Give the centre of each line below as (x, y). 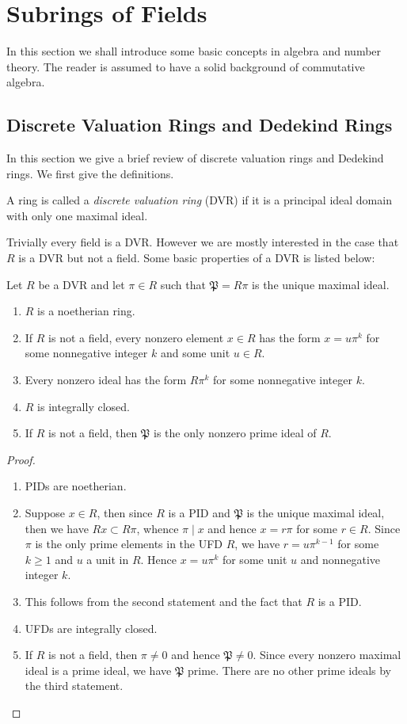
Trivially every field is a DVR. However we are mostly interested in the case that (203, 242)
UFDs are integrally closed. (91, 628)
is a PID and (199, 513)
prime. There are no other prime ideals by (290, 670)
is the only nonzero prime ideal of (235, 433)
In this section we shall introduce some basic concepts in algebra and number (194, 51)
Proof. (21, 459)
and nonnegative (340, 559)
